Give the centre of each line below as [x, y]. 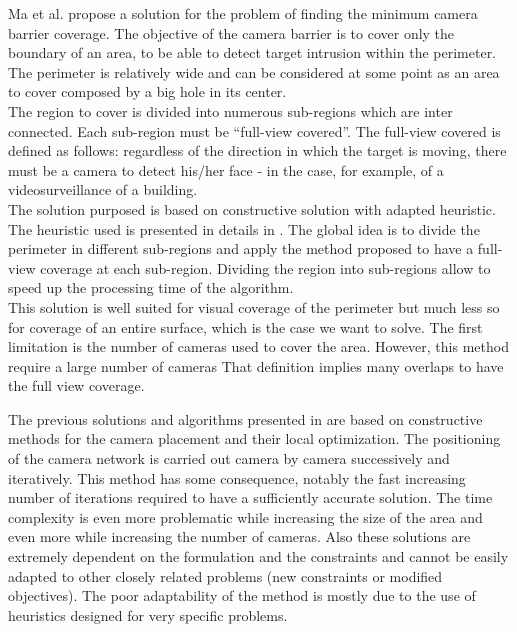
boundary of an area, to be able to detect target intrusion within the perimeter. [252, 52]
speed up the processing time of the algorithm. [151, 287]
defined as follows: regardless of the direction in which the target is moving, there [257, 150]
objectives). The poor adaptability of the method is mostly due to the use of [242, 595]
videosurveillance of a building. [103, 189]
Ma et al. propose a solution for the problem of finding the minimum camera [243, 13]
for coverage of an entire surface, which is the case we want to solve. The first [245, 326]
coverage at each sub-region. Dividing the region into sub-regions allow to [265, 267]
